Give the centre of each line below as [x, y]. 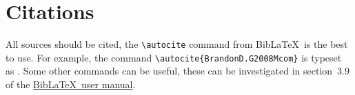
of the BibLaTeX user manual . [71, 84]
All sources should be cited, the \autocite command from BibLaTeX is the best [177, 44]
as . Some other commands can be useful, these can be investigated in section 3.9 [178, 71]
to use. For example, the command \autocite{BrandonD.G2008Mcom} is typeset [174, 57]
